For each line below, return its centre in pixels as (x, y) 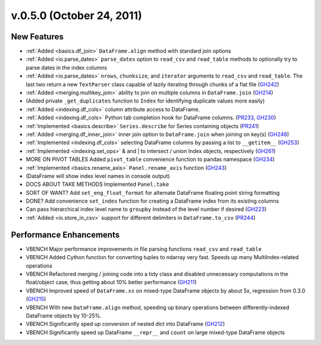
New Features (37, 37)
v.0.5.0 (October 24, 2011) (76, 15)
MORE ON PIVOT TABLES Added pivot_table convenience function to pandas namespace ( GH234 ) (150, 159)
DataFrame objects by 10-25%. (64, 315)
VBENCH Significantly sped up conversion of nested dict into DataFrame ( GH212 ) (125, 324)
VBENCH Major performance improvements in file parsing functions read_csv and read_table (144, 249)
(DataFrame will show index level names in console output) (98, 176)
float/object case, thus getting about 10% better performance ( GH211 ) (111, 282)
